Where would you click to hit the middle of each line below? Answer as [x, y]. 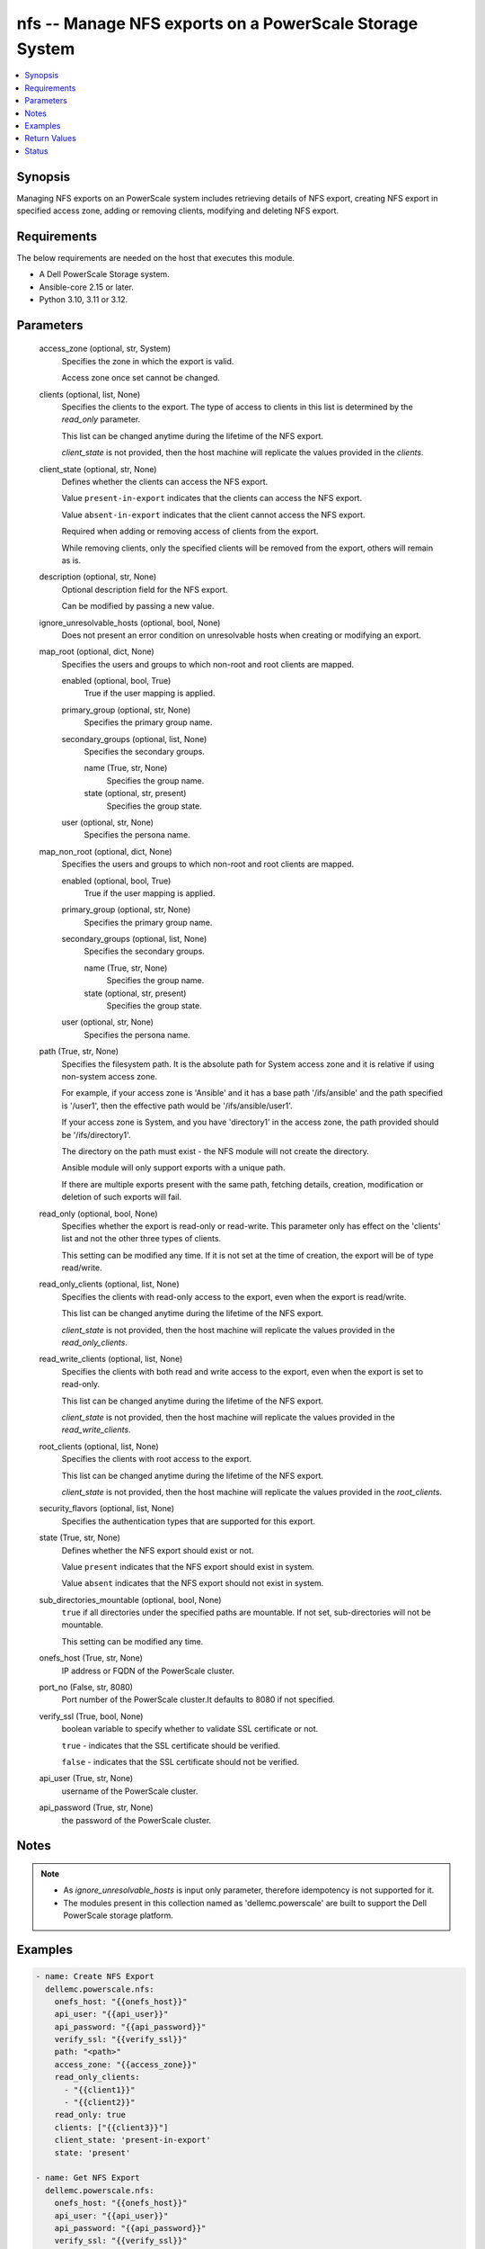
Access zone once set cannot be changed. [141, 378]
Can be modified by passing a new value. [138, 606]
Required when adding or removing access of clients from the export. [190, 532]
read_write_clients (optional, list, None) [111, 1359]
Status [36, 151]
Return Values [50, 139]
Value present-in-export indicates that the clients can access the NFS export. [212, 498]
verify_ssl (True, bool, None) [91, 1716]
